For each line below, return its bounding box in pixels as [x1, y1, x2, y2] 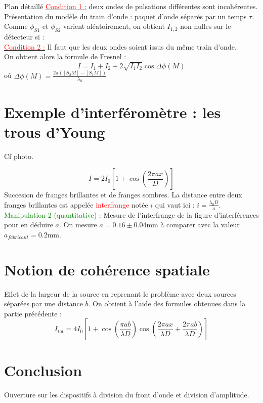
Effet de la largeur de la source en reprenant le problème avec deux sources [4, 288, 236, 299]
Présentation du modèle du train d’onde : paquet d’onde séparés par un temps [4, 11, 247, 21]
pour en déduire [4, 219, 53, 230]
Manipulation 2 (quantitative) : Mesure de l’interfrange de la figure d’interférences [4, 209, 259, 220]
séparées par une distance [4, 298, 83, 309]
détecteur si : [4, 31, 45, 42]
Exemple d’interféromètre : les [4, 101, 221, 122]
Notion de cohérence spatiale [4, 259, 210, 279]
